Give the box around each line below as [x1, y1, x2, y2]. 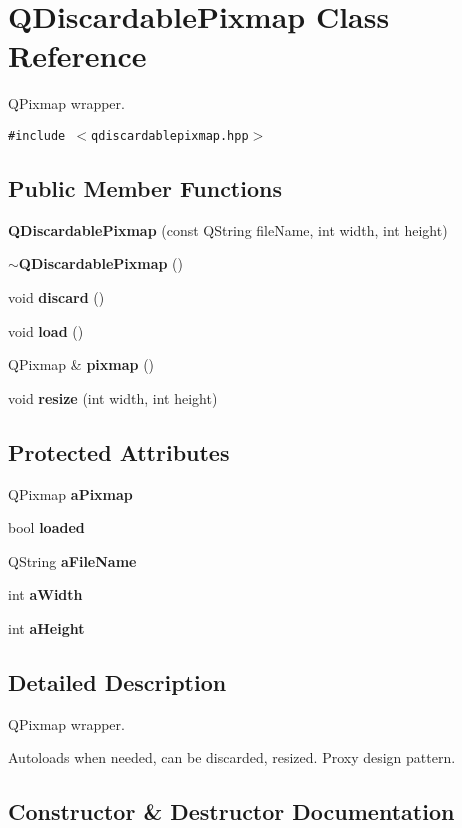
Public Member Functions [8, 172, 282, 203]
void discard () [8, 286, 105, 307]
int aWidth [8, 584, 83, 605]
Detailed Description [8, 666, 227, 697]
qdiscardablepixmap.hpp [91, 128, 249, 143]
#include [8, 128, 66, 143]
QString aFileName [8, 550, 137, 571]
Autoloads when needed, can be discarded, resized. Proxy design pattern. [8, 747, 456, 768]
